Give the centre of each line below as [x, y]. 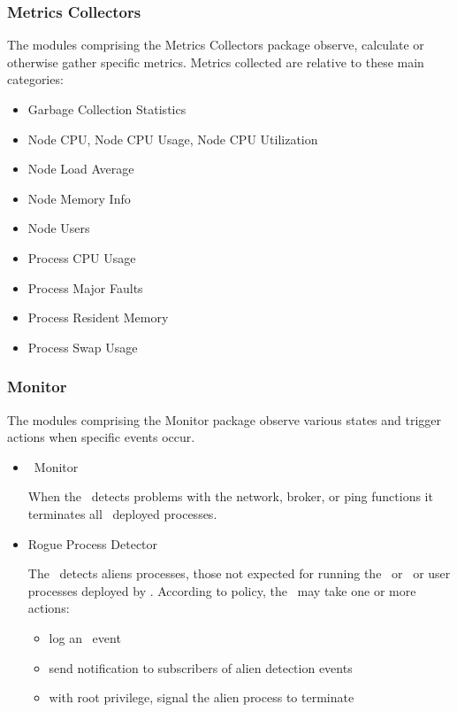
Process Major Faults [85, 287]
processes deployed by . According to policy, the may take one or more [222, 590]
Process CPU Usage [82, 257]
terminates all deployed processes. [122, 513]
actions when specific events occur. [101, 437]
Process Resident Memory [98, 317]
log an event [85, 637]
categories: [35, 79]
